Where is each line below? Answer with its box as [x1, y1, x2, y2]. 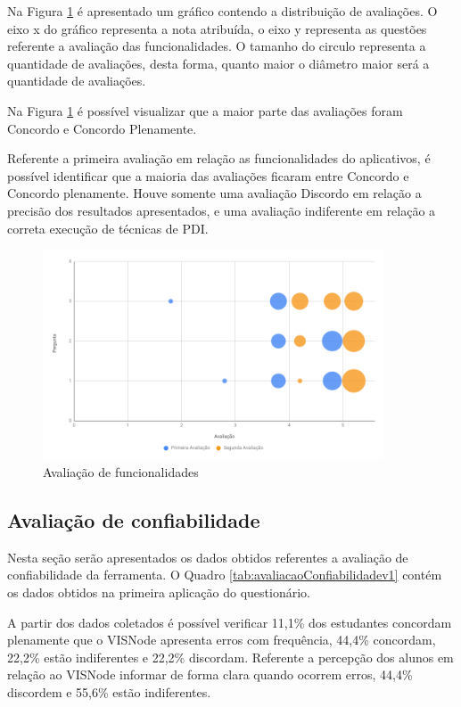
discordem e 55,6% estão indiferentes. [7, 682, 211, 701]
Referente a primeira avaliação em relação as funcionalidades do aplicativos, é [7, 149, 431, 168]
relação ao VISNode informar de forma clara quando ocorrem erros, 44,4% [7, 665, 413, 684]
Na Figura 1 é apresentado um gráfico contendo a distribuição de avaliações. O [7, 2, 438, 20]
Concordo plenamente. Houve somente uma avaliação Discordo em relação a [7, 184, 422, 202]
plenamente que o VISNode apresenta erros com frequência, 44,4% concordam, [7, 630, 436, 649]
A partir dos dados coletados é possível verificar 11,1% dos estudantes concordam [7, 612, 452, 631]
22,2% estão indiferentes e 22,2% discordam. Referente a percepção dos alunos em [7, 647, 454, 666]
